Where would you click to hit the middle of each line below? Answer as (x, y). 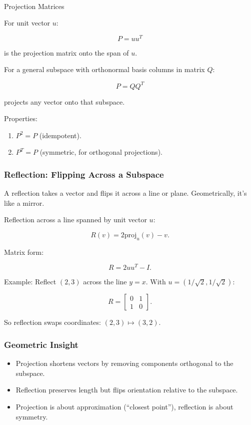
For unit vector (27, 23)
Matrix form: (24, 252)
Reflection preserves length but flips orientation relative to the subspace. (127, 390)
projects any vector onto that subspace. (64, 101)
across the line (105, 282)
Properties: (21, 118)
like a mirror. (24, 202)
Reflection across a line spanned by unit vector (75, 220)
